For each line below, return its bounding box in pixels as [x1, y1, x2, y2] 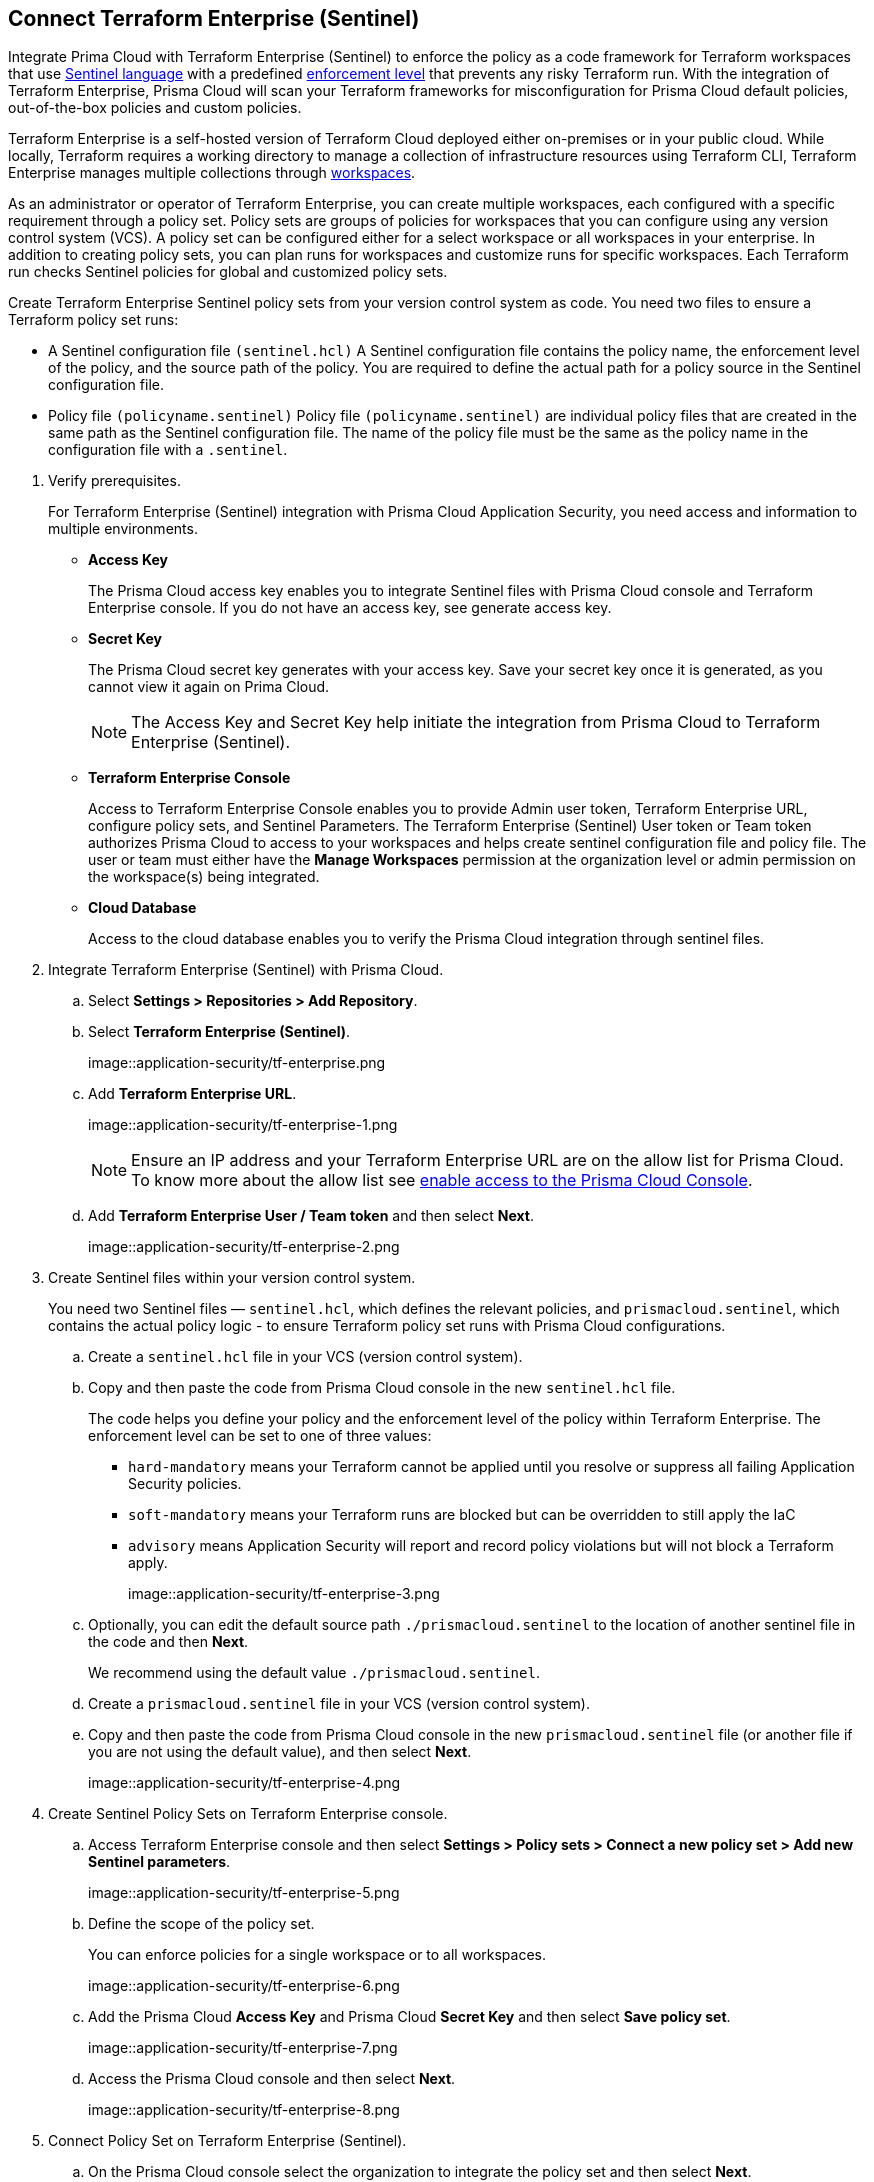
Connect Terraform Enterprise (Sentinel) [8, 6, 420, 31]
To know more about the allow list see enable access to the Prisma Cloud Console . [131, 1170, 753, 1191]
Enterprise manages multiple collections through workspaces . [8, 164, 416, 182]
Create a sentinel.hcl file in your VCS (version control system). [88, 1348, 523, 1366]
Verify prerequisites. [48, 472, 181, 490]
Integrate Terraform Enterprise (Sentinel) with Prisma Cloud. [48, 961, 444, 979]
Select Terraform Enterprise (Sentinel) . [88, 1023, 351, 1041]
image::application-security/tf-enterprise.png [88, 1054, 386, 1072]
